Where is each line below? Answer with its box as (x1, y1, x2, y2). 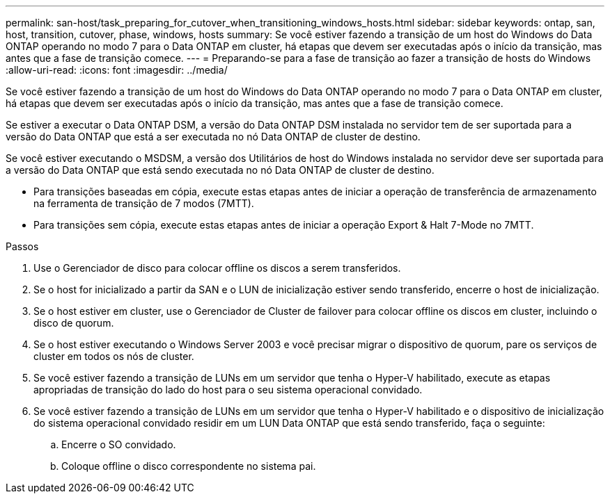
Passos (6, 240, 39, 252)
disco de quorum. (33, 317, 114, 329)
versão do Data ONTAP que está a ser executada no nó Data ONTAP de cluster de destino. (6, 131, 421, 142)
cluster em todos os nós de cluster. (33, 350, 194, 362)
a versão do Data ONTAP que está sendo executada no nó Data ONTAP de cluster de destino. (6, 164, 435, 176)
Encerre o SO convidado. (61, 439, 176, 450)
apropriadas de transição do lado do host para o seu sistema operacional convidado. (33, 384, 423, 395)
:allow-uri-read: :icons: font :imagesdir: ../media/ (6, 64, 228, 76)
